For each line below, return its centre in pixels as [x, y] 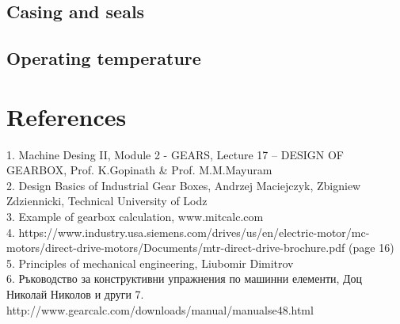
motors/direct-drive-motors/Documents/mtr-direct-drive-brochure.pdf [176, 248]
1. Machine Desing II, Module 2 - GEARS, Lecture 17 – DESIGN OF [175, 154]
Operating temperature [104, 58]
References [67, 116]
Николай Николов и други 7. [75, 294]
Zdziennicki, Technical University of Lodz [107, 201]
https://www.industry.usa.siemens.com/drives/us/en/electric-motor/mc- [194, 232]
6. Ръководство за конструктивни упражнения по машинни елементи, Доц [185, 278]
